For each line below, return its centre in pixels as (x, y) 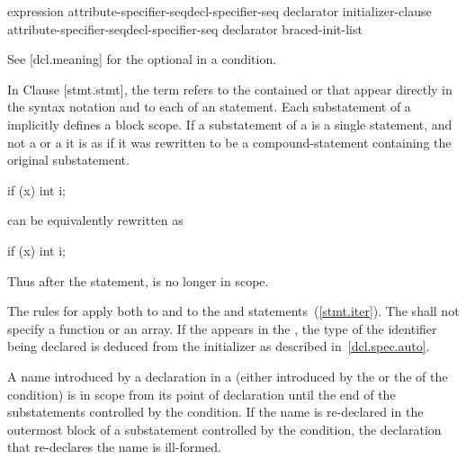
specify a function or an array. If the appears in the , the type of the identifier (222, 328)
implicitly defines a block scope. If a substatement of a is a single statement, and (230, 124)
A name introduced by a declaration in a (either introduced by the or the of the (228, 376)
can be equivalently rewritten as (95, 220)
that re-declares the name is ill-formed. (114, 447)
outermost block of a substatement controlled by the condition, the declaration (224, 429)
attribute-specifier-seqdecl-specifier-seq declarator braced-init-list (185, 28)
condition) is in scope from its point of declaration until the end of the (202, 394)
